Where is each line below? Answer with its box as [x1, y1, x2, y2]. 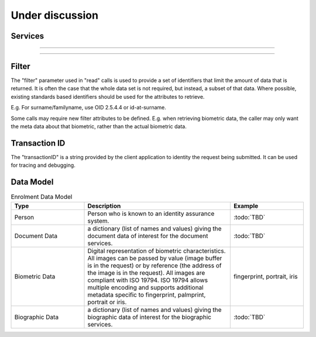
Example [233, 202, 259, 210]
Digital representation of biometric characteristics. [87, 246, 226, 255]
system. [87, 216, 109, 225]
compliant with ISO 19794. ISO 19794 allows [87, 276, 208, 284]
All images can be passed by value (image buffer [87, 254, 222, 262]
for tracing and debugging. [11, 161, 75, 169]
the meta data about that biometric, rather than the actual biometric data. [11, 123, 187, 130]
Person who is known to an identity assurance [87, 209, 215, 218]
